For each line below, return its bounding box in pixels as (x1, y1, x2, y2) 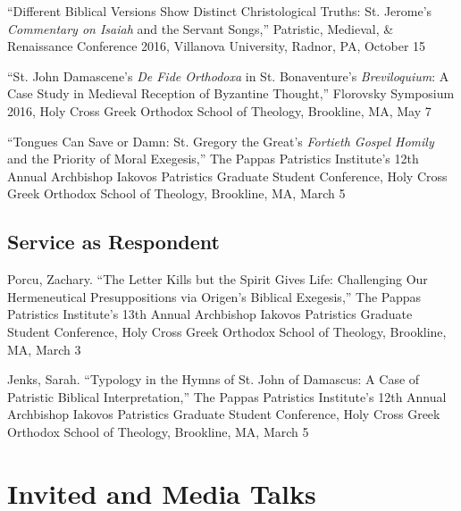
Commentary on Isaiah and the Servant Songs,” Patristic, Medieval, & (7, 19, 394, 38)
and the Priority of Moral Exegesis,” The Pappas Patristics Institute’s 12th (7, 149, 419, 168)
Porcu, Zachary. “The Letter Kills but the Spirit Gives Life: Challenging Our (7, 270, 428, 289)
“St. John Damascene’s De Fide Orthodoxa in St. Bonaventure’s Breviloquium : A (7, 66, 449, 85)
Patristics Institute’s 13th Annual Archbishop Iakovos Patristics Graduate (7, 305, 413, 323)
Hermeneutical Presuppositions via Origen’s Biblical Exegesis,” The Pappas (7, 287, 422, 306)
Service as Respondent (7, 228, 220, 255)
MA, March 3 (7, 339, 81, 358)
